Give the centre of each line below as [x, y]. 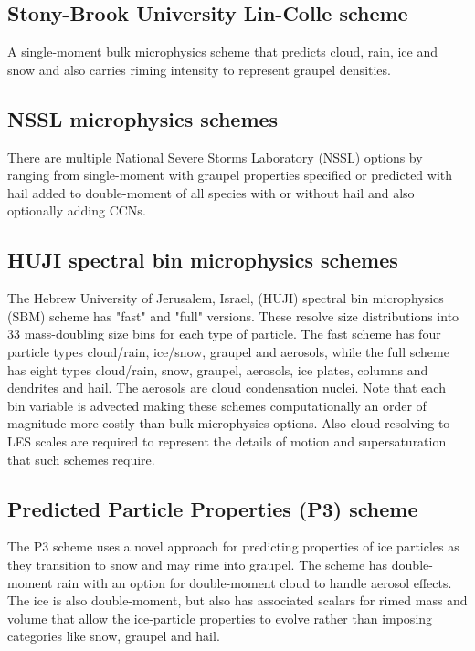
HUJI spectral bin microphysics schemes [203, 260]
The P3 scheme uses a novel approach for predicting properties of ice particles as [233, 546]
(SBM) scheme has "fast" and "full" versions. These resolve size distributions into [233, 315]
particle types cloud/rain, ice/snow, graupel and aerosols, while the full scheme [228, 351]
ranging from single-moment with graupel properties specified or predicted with [230, 175]
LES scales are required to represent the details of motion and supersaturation [227, 441]
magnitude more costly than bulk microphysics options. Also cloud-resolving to [229, 423]
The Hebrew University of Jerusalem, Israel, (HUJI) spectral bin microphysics [226, 298]
